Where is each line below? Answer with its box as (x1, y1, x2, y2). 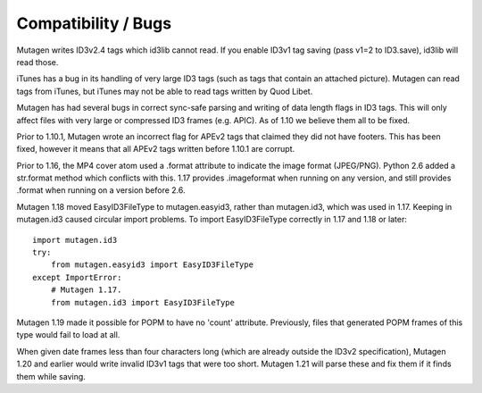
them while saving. (16, 371, 87, 381)
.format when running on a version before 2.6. (16, 185, 187, 196)
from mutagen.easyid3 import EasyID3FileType (50, 260, 254, 270)
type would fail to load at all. (16, 330, 120, 340)
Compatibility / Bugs (16, 13, 172, 33)
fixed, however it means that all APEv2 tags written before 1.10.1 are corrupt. (16, 144, 295, 155)
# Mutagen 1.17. (50, 285, 122, 295)
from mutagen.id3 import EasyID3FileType (50, 297, 236, 307)
